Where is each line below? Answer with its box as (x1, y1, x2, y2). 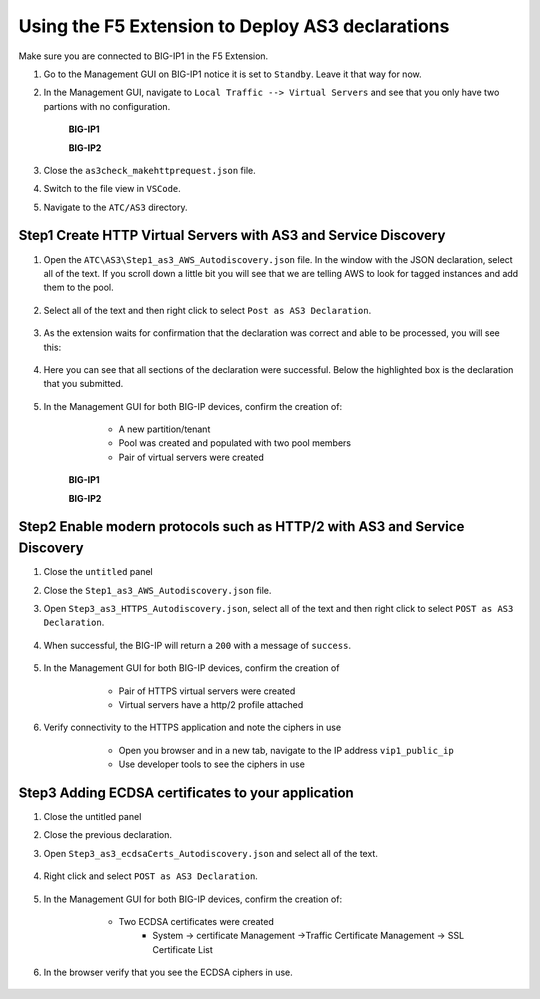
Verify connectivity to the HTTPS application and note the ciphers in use (43, 721, 342, 734)
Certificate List (152, 943, 214, 955)
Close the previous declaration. (43, 829, 173, 841)
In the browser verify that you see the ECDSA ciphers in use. (43, 966, 294, 979)
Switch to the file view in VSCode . (43, 183, 182, 195)
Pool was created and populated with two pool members (118, 437, 352, 449)
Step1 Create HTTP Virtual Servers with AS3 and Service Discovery (18, 227, 446, 244)
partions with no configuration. (43, 100, 171, 112)
